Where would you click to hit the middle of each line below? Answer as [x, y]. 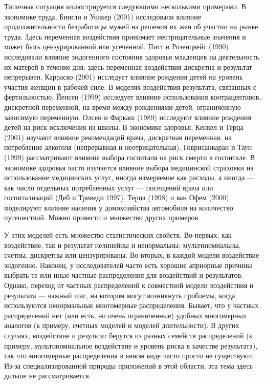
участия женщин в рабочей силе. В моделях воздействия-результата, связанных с [130, 87]
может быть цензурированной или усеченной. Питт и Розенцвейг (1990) [116, 46]
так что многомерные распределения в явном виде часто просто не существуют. [129, 356]
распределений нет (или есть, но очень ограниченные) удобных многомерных [125, 315]
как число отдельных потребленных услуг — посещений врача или [109, 187]
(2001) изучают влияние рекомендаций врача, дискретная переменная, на [118, 137]
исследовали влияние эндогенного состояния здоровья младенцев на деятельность [132, 56]
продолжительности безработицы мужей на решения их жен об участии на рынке [131, 26]
